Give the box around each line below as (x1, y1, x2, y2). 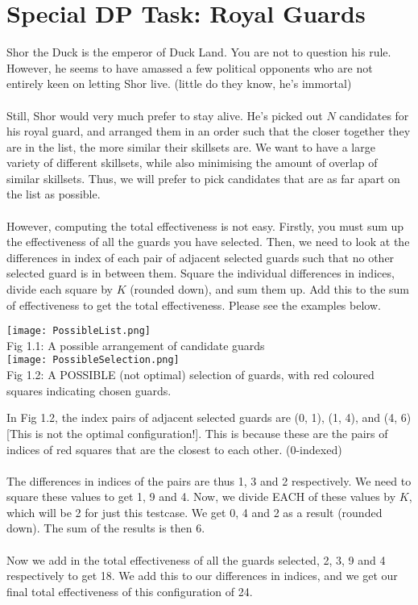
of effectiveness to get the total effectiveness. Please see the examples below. (6, 296, 381, 313)
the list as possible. (6, 186, 101, 202)
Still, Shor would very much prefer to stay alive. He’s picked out (6, 106, 323, 123)
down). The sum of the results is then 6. (6, 519, 205, 536)
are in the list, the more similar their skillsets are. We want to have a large (6, 138, 375, 155)
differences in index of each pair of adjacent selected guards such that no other (6, 248, 395, 265)
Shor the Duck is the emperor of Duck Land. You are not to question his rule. (6, 44, 391, 60)
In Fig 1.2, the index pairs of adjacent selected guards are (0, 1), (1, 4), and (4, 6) (6, 409, 412, 426)
